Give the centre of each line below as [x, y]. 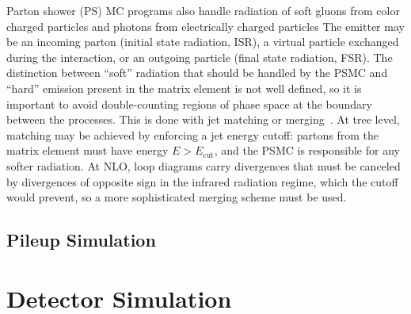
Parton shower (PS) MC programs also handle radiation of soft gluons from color [203, 10]
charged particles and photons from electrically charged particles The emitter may [205, 26]
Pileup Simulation [81, 240]
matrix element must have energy [88, 150]
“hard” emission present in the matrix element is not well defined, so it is [184, 88]
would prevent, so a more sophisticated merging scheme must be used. [177, 197]
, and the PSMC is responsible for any [307, 150]
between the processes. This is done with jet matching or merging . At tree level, [203, 119]
